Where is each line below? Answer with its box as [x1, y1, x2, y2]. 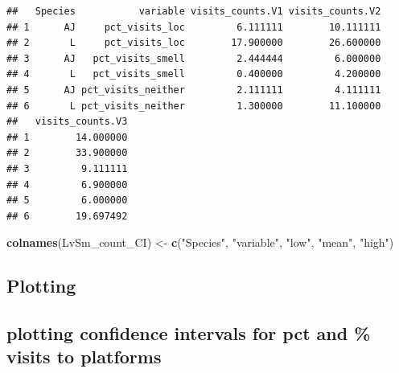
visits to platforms [6, 344, 162, 369]
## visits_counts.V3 [6, 116, 128, 128]
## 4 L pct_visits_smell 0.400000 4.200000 [6, 68, 381, 80]
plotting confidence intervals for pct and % [6, 321, 371, 346]
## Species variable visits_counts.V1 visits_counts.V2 [6, 6, 381, 17]
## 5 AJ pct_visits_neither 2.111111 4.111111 [6, 84, 381, 96]
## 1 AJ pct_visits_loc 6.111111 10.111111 [6, 21, 381, 33]
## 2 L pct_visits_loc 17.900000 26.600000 [6, 37, 381, 49]
